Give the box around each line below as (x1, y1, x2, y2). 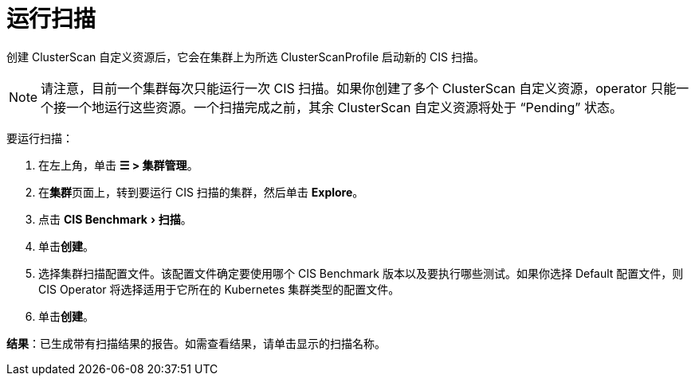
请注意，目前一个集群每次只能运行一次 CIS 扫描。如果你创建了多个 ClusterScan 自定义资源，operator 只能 (41, 80, 677, 96)
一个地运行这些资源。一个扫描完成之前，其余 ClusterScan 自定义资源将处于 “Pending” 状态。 (66, 99, 622, 115)
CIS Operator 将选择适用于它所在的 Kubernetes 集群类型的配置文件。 (38, 282, 400, 296)
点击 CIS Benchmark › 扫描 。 (38, 212, 192, 226)
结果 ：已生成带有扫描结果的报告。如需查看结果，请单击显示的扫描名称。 (6, 336, 386, 350)
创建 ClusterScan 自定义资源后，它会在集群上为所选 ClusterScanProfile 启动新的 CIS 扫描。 (6, 49, 485, 64)
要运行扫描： (6, 131, 73, 145)
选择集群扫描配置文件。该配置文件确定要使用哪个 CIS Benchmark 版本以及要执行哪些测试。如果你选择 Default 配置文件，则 (38, 266, 684, 280)
